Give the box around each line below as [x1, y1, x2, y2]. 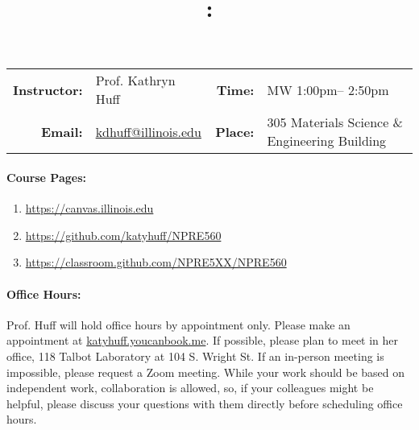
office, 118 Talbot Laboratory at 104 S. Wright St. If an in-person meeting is [6, 347, 384, 364]
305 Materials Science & [267, 113, 404, 132]
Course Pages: [6, 168, 86, 185]
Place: [215, 122, 255, 141]
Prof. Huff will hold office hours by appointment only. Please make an [6, 316, 351, 333]
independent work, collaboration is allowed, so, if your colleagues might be [6, 379, 374, 396]
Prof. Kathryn [95, 71, 176, 90]
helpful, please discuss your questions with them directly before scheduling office [6, 395, 403, 411]
